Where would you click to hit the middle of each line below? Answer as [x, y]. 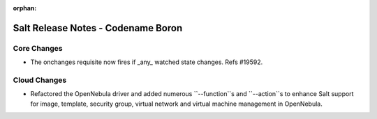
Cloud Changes [40, 80]
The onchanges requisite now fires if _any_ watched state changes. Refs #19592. [147, 62]
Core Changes [38, 48]
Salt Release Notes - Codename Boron [98, 28]
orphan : [25, 8]
